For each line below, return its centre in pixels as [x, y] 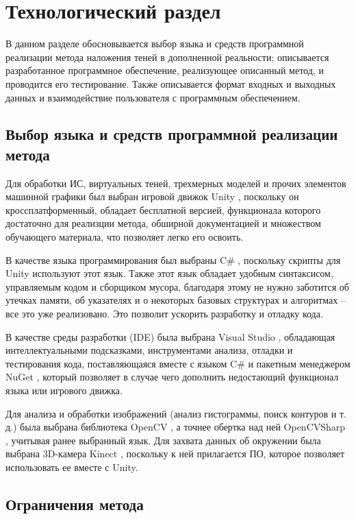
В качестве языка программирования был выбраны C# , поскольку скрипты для [173, 259]
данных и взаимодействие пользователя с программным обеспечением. [153, 97]
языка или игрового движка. [64, 390]
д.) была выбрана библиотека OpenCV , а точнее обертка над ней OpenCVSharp [176, 427]
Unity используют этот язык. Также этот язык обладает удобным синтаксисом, [169, 273]
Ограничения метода [75, 504]
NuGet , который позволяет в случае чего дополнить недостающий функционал [172, 377]
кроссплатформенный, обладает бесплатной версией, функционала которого [163, 209]
